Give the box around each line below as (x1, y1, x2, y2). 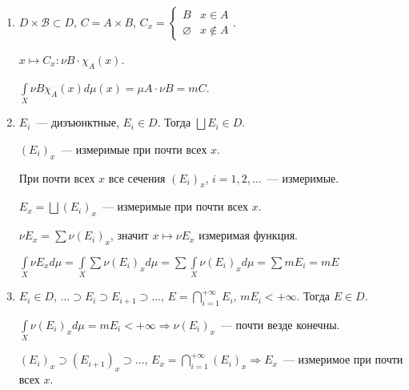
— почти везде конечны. (220, 316, 340, 333)
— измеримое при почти (283, 351, 403, 368)
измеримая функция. (198, 227, 298, 243)
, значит (110, 227, 149, 243)
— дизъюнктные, (36, 114, 119, 131)
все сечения (108, 169, 166, 186)
